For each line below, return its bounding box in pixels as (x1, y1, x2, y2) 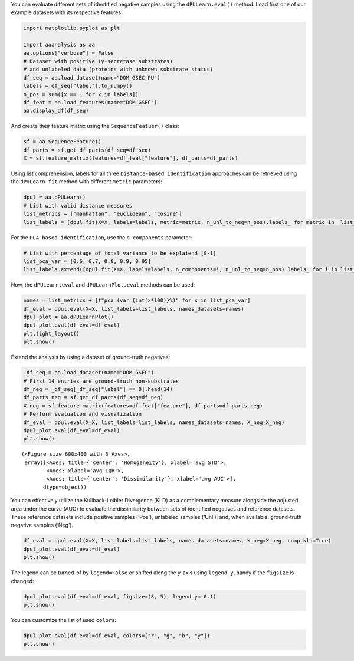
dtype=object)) (43, 484, 87, 491)
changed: (11, 577, 34, 584)
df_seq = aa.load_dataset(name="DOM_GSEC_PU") (23, 74, 160, 81)
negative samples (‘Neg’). (11, 522, 74, 529)
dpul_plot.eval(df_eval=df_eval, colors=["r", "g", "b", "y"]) (23, 632, 211, 639)
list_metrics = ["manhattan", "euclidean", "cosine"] (23, 211, 182, 218)
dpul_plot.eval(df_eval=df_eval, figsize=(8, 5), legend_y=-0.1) (23, 593, 217, 600)
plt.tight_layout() (23, 330, 80, 337)
